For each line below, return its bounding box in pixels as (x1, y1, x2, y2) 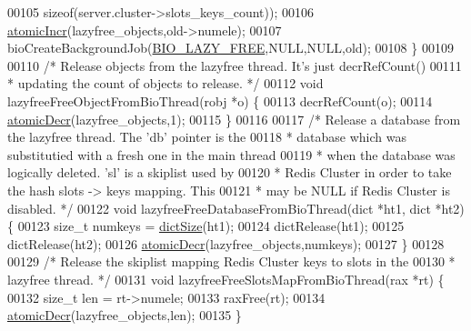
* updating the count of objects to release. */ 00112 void (7, 74, 324, 93)
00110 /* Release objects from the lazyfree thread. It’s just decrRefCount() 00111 (7, 55, 462, 75)
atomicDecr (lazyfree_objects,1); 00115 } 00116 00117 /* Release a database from (7, 109, 461, 128)
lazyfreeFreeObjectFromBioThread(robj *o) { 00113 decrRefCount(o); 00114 (7, 91, 433, 110)
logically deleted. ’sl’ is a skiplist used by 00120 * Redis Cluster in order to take (7, 163, 452, 182)
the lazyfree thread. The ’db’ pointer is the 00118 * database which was (7, 127, 407, 146)
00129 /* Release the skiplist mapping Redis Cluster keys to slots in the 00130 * (7, 252, 456, 271)
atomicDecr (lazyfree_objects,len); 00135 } (7, 306, 242, 325)
